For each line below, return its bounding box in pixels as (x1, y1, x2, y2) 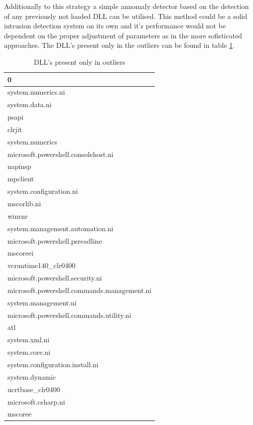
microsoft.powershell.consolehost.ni (7, 148, 114, 159)
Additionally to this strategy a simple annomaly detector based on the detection (4, 1, 249, 11)
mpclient (7, 173, 34, 184)
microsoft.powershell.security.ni (7, 273, 102, 283)
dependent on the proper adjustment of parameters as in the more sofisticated (4, 30, 243, 40)
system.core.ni (7, 347, 51, 357)
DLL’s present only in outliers (33, 56, 126, 67)
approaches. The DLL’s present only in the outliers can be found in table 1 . (4, 40, 235, 50)
